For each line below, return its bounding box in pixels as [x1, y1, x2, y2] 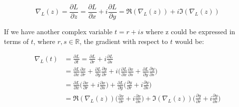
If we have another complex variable [4, 26, 112, 37]
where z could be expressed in [145, 26, 236, 37]
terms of [4, 36, 29, 46]
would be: [175, 36, 204, 46]
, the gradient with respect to [80, 36, 168, 46]
